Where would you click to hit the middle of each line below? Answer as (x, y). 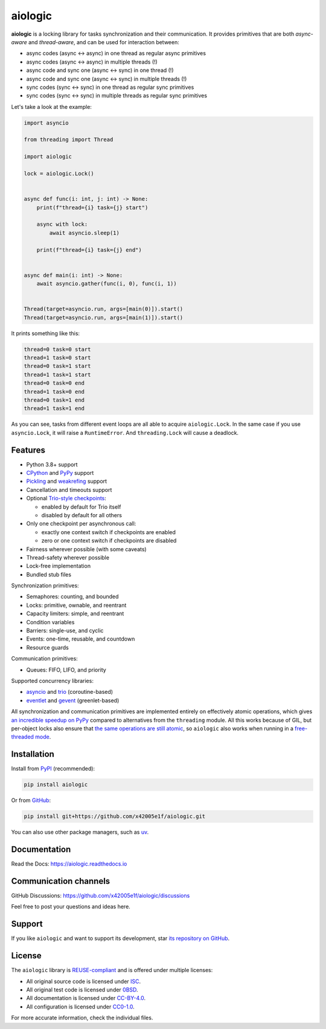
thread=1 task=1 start (57, 374)
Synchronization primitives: (45, 586)
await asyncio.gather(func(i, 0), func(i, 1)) (107, 284)
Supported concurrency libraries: (52, 681)
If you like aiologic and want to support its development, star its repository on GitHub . (120, 938)
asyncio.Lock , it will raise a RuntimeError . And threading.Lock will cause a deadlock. (125, 433)
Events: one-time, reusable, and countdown (81, 639)
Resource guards (47, 647)
